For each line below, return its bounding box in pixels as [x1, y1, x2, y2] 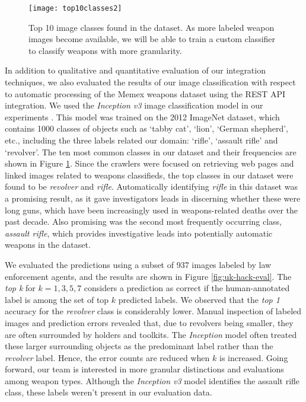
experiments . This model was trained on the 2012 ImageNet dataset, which [5, 110, 280, 123]
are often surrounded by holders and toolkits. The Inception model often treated [5, 328, 297, 340]
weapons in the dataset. [5, 238, 91, 251]
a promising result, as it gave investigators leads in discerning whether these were [5, 192, 301, 204]
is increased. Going [219, 351, 288, 363]
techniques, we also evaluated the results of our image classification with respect [5, 76, 296, 88]
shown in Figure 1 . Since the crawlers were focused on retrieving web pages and [5, 157, 294, 170]
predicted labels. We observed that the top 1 [118, 293, 280, 305]
